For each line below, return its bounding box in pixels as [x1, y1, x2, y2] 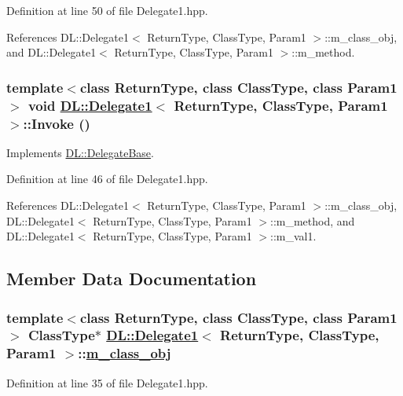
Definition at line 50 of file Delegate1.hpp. [6, 2, 208, 18]
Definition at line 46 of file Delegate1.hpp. [6, 170, 208, 187]
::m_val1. [270, 228, 317, 244]
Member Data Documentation [6, 266, 257, 291]
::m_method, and [270, 212, 355, 229]
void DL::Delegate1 [27, 95, 152, 115]
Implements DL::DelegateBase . [6, 144, 154, 160]
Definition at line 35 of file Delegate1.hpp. [6, 374, 208, 390]
